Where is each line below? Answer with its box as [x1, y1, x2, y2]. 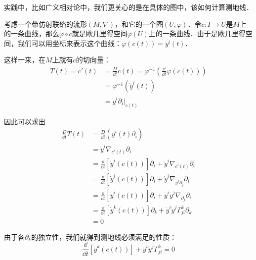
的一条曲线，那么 [4, 28, 59, 39]
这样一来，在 [4, 54, 45, 65]
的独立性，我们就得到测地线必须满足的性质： [31, 231, 177, 242]
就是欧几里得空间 [72, 28, 128, 39]
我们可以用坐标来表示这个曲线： [17, 38, 122, 48]
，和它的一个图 [114, 18, 163, 29]
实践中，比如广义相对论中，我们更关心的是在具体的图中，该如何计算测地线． [4, 2, 253, 12]
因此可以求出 [4, 116, 45, 126]
